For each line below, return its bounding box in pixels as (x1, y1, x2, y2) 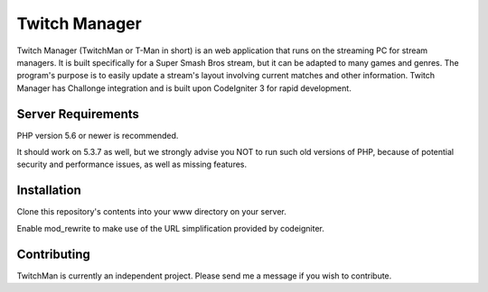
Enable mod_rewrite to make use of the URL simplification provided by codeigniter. (16, 223, 325, 233)
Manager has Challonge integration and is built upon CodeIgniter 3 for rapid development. (16, 82, 352, 94)
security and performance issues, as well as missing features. (16, 159, 248, 170)
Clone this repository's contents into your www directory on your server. (16, 206, 286, 217)
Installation (16, 183, 81, 198)
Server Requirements (16, 106, 140, 122)
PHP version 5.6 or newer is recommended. (16, 130, 179, 141)
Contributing (16, 246, 90, 261)
